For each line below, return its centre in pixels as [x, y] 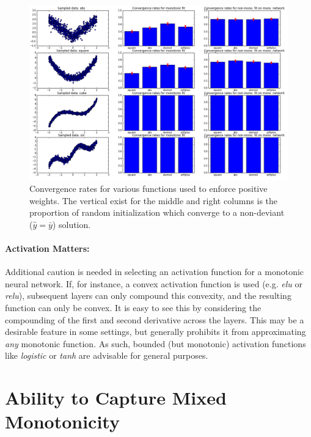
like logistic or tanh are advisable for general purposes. [107, 355]
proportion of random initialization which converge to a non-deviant [157, 212]
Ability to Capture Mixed [116, 398]
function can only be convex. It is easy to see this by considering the [133, 308]
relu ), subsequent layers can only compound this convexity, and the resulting [148, 296]
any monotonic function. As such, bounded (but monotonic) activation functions [155, 343]
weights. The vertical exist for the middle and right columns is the [154, 200]
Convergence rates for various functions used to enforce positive [148, 189]
